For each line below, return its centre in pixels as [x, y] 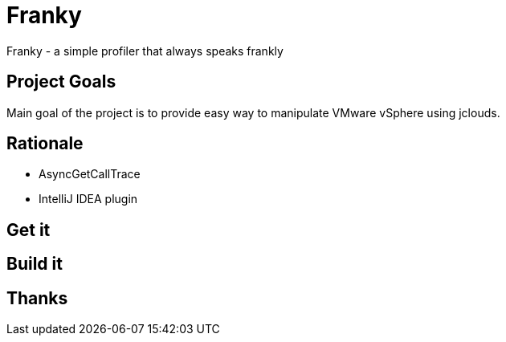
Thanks [37, 298]
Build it [35, 264]
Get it [29, 230]
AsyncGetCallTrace [90, 174]
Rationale [45, 144]
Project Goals [61, 82]
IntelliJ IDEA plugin [88, 199]
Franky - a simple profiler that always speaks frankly [145, 51]
